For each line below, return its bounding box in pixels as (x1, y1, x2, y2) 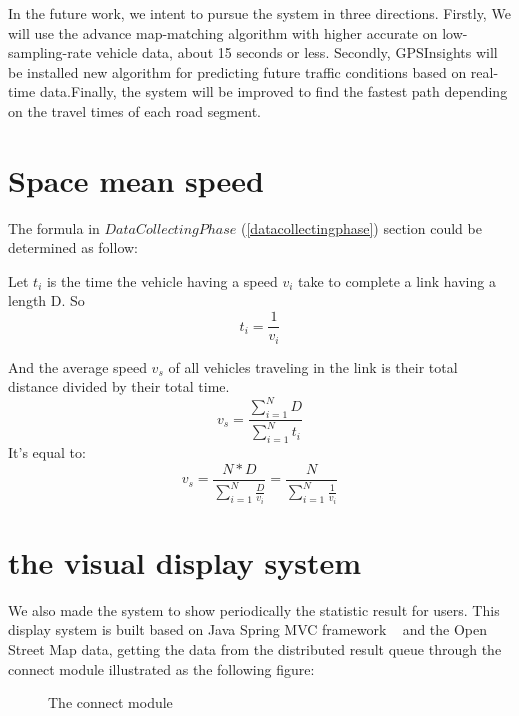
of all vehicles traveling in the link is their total (168, 356, 458, 377)
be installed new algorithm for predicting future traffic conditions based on (8, 61, 467, 82)
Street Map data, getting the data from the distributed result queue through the (8, 639, 502, 660)
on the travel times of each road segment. (8, 100, 261, 121)
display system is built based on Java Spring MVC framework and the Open (8, 619, 488, 640)
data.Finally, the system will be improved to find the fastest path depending (39, 81, 508, 102)
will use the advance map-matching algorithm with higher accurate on (8, 22, 438, 43)
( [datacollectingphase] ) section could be (241, 217, 482, 238)
